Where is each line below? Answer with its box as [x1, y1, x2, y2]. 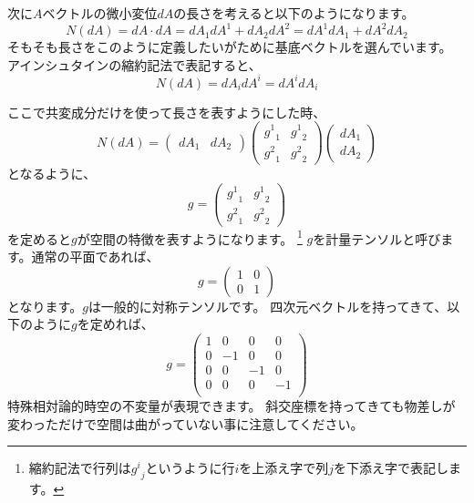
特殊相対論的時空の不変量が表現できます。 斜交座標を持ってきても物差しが [7, 395, 456, 415]
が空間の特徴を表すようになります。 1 [77, 226, 303, 248]
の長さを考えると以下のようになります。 [173, 4, 415, 22]
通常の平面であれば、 [31, 246, 160, 265]
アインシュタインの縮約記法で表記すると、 [7, 55, 262, 74]
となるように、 [7, 164, 97, 183]
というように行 [145, 458, 235, 477]
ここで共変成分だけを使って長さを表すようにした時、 [7, 102, 326, 121]
